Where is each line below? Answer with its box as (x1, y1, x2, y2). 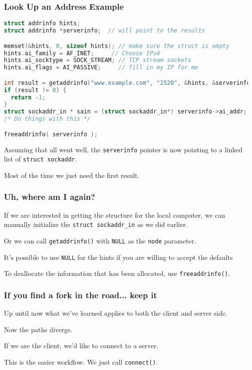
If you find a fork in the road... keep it (4, 289, 157, 301)
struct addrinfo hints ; (4, 20, 80, 27)
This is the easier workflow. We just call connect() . (4, 356, 158, 367)
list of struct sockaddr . (4, 154, 77, 164)
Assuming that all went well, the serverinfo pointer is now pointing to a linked (4, 144, 243, 154)
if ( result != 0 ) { (4, 86, 66, 94)
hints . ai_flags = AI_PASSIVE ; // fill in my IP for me (4, 64, 198, 71)
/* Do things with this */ (4, 115, 91, 123)
